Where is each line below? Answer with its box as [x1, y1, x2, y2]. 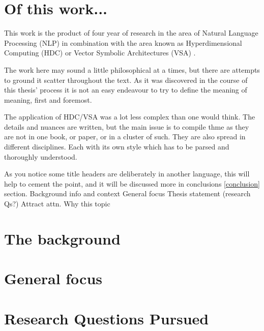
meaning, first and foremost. [4, 94, 92, 105]
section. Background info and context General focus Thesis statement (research [4, 188, 251, 199]
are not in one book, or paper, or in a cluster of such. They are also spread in [4, 131, 246, 142]
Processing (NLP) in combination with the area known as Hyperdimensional [4, 37, 242, 48]
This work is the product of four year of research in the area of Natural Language [4, 27, 258, 38]
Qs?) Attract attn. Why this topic [4, 198, 110, 209]
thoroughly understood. [4, 151, 77, 162]
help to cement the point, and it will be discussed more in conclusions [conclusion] [4, 178, 260, 189]
